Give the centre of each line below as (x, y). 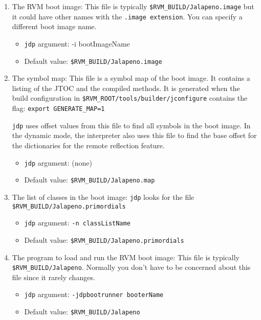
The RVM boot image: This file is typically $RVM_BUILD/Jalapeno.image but (133, 6)
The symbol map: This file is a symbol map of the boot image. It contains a (131, 78)
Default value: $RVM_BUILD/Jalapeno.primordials (104, 239)
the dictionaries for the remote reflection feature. (88, 145)
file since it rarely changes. (53, 277)
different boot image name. (54, 26)
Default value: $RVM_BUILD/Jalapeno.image (93, 61)
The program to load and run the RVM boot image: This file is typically (126, 257)
